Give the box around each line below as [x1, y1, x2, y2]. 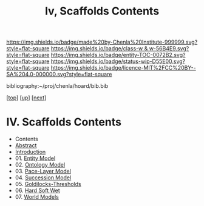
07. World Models [15, 193, 59, 201]
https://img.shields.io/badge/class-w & [50, 45, 148, 52]
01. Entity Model [15, 154, 56, 162]
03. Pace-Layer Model [15, 168, 72, 175]
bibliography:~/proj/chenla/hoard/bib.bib [6, 82, 109, 90]
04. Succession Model [15, 174, 72, 181]
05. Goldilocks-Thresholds [15, 181, 81, 188]
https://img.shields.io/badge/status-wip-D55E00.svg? [50, 58, 186, 65]
